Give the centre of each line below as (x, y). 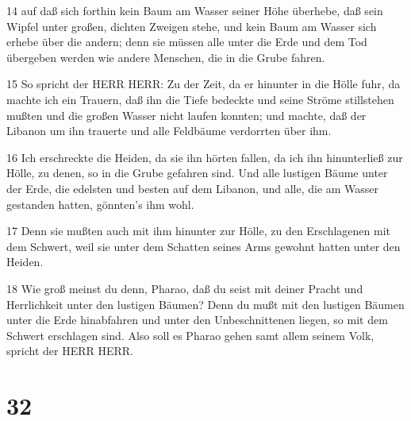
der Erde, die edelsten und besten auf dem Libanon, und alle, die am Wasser (193, 188)
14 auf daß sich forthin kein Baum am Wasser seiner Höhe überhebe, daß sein (195, 10)
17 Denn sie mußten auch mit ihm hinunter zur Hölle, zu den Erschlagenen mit (199, 231)
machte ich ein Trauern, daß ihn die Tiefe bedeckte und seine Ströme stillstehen (200, 99)
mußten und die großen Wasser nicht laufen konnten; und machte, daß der (186, 115)
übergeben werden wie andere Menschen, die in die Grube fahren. (166, 57)
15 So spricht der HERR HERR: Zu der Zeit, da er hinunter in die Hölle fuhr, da (204, 84)
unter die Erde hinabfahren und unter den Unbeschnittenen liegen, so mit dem (197, 320)
